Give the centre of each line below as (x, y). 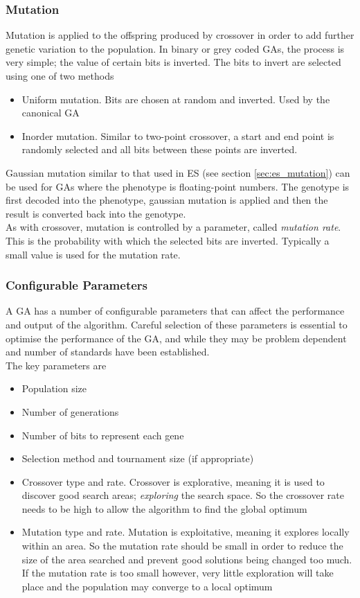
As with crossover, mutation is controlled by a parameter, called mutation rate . (173, 227)
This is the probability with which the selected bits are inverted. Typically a (168, 240)
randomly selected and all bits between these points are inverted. (160, 149)
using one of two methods (60, 76)
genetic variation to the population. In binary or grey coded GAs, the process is (175, 48)
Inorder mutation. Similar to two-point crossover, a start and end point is (178, 135)
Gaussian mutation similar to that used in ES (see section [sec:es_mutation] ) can (178, 172)
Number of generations (70, 411)
